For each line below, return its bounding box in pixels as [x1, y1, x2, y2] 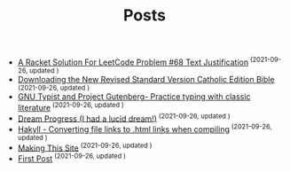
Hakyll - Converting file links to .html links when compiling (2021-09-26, [17, 122, 272, 134]
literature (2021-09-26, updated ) [17, 100, 124, 113]
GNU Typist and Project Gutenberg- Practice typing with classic [17, 90, 251, 102]
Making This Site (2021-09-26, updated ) [17, 141, 153, 153]
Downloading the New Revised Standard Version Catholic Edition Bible [17, 74, 275, 84]
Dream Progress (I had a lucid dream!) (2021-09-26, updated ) [17, 112, 231, 124]
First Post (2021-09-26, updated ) [17, 152, 127, 164]
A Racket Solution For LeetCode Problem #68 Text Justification [17, 57, 249, 67]
